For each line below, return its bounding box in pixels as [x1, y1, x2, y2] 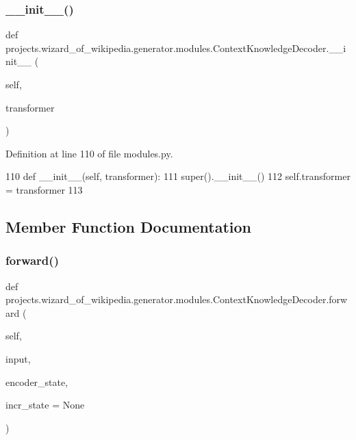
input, [5, 351, 31, 365]
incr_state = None [5, 398, 85, 412]
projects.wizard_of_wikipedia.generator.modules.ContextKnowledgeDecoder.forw [5, 292, 348, 307]
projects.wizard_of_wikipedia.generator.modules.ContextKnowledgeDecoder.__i [5, 40, 346, 55]
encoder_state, [5, 374, 68, 389]
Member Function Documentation [5, 216, 252, 237]
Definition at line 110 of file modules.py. [5, 146, 173, 160]
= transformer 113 [5, 182, 83, 196]
